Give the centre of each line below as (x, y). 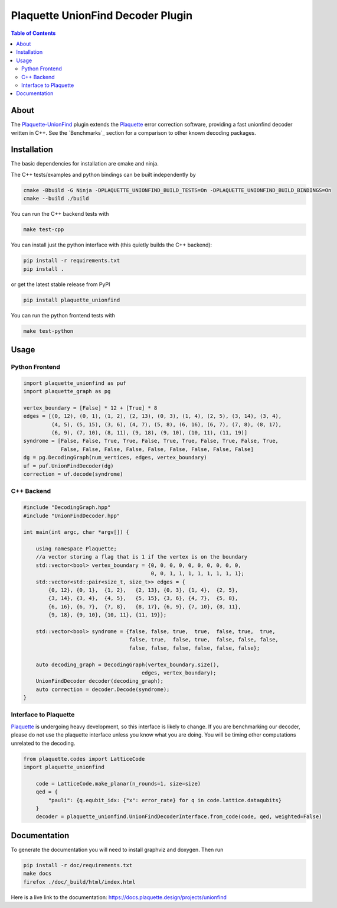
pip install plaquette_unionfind (72, 300)
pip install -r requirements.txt (72, 261)
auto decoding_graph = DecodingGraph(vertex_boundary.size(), (127, 664)
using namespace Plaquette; (76, 549)
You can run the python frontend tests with (63, 315)
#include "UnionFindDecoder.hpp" (72, 515)
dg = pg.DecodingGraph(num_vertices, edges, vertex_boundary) (115, 458)
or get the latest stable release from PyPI (60, 284)
